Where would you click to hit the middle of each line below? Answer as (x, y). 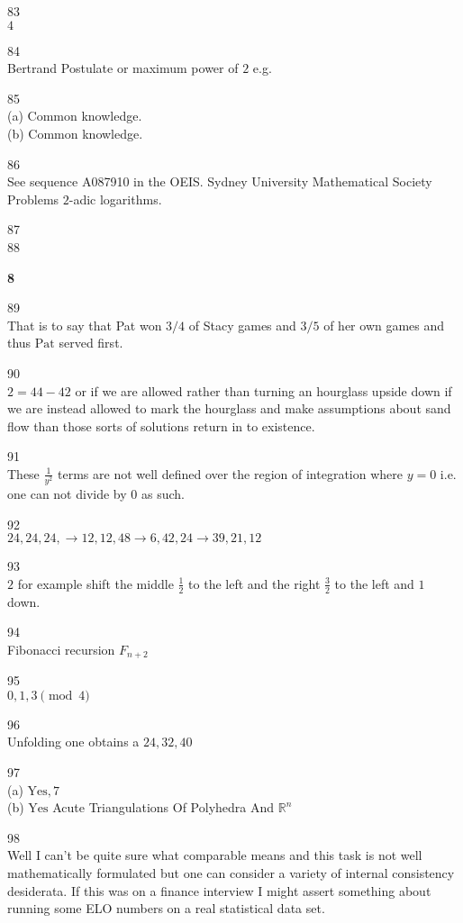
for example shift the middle (95, 583)
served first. (91, 343)
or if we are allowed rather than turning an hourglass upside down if (263, 390)
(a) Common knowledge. (75, 116)
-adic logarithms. (115, 199)
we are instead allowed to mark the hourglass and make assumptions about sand (229, 408)
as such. (163, 494)
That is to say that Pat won (85, 325)
